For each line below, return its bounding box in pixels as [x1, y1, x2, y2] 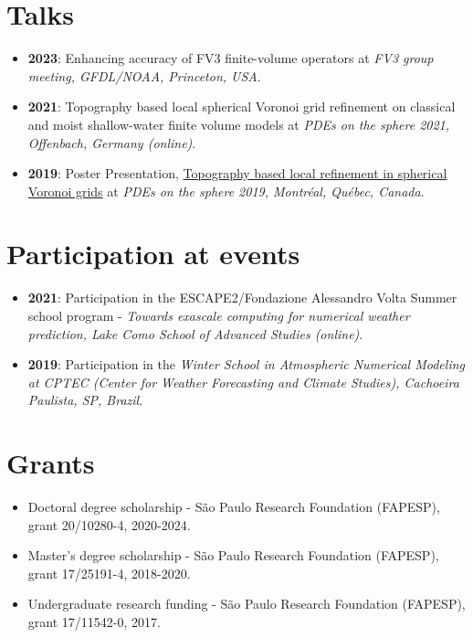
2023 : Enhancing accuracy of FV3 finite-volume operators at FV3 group [27, 48, 434, 68]
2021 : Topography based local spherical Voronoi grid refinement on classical [27, 97, 456, 116]
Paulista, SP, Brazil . [27, 390, 143, 409]
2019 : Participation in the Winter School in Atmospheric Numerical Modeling [27, 355, 465, 374]
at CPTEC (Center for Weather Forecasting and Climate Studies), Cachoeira [27, 372, 459, 391]
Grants [6, 444, 95, 482]
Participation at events [6, 235, 300, 272]
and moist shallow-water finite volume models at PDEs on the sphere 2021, [27, 114, 450, 133]
